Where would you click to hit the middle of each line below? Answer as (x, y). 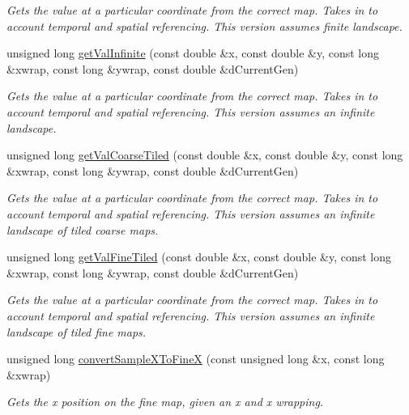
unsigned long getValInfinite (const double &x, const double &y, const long (193, 53)
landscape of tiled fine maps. (77, 331)
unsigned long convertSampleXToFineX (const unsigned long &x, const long (196, 359)
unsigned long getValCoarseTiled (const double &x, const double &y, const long (205, 155)
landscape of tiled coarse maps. (83, 229)
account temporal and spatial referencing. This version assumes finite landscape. (204, 25)
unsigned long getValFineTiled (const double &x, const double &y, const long (199, 257)
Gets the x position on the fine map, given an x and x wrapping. (165, 402)
